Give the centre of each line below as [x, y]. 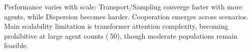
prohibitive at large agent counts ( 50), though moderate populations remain [121, 35]
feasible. [16, 45]
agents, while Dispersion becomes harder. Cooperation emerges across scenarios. [126, 16]
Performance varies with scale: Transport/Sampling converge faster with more [123, 6]
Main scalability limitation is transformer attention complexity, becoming [116, 26]
